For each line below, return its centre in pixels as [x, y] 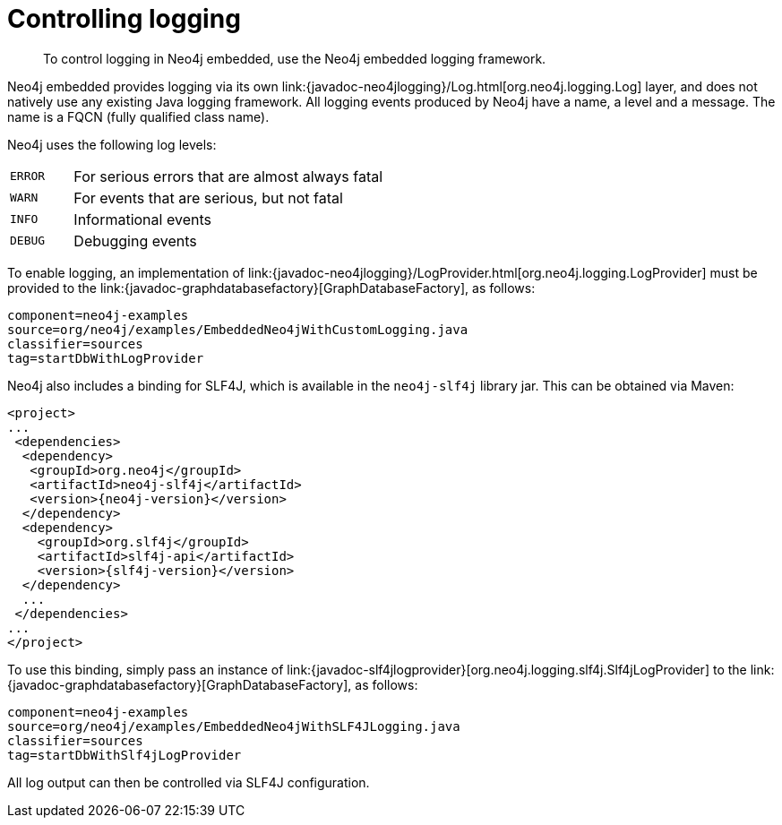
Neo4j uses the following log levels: [112, 144]
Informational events [142, 219]
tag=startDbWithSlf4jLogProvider [125, 755]
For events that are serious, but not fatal [208, 198]
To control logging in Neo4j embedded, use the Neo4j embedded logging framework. [295, 58]
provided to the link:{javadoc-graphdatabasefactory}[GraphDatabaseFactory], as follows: [271, 288]
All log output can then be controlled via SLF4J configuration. [189, 782]
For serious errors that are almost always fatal [228, 176]
